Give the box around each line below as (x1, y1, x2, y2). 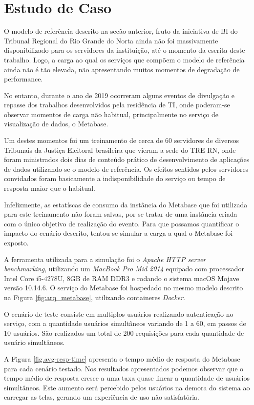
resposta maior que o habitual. (4, 183, 95, 193)
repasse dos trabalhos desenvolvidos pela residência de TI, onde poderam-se (4, 100, 230, 110)
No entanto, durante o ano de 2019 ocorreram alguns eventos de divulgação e (4, 90, 235, 100)
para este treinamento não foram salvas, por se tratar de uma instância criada (4, 209, 237, 219)
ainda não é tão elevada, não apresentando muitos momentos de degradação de (4, 64, 240, 74)
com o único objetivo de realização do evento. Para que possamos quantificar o (4, 218, 239, 228)
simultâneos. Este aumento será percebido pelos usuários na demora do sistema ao (4, 382, 250, 392)
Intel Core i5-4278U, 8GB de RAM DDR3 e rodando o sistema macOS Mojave (4, 273, 239, 283)
